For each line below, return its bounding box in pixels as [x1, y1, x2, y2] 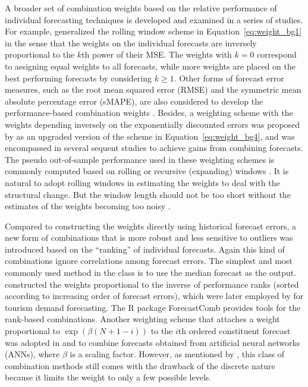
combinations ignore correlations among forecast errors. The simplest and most [5, 254, 293, 267]
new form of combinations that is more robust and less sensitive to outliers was [5, 231, 293, 244]
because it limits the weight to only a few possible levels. [5, 371, 212, 383]
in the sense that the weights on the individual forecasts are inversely [5, 36, 257, 49]
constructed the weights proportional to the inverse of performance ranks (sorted [5, 278, 299, 290]
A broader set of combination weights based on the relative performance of [5, 2, 277, 14]
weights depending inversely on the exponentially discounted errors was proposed [5, 118, 300, 130]
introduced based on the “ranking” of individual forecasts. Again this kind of [5, 243, 285, 255]
